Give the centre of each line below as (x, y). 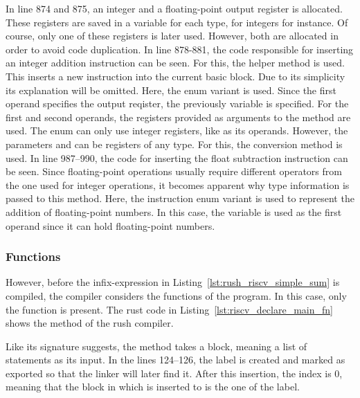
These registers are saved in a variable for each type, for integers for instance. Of (177, 22)
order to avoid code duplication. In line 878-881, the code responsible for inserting (180, 49)
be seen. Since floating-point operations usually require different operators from (174, 171)
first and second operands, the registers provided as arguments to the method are (178, 117)
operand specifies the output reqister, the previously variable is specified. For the (177, 103)
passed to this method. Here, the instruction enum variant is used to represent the (180, 198)
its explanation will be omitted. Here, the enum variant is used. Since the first (171, 90)
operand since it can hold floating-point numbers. (110, 225)
